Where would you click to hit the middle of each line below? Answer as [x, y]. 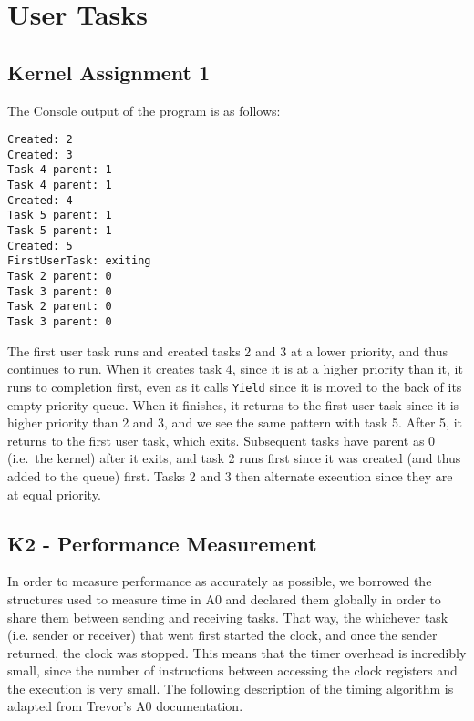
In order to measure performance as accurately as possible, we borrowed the [220, 581]
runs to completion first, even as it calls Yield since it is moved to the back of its [235, 386]
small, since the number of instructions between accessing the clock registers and [232, 670]
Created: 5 [40, 246]
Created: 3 [40, 154]
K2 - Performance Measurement [162, 543]
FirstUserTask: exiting [79, 261]
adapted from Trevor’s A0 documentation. [125, 706]
